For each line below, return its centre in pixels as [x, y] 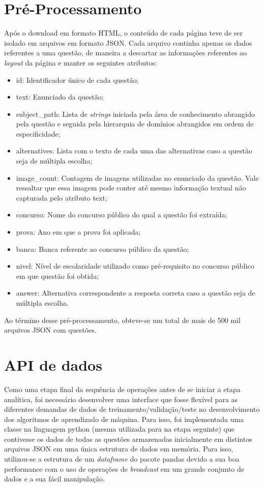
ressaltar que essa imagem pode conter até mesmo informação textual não [131, 188]
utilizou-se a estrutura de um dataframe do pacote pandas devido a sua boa [122, 459]
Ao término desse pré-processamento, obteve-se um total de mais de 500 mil [122, 320]
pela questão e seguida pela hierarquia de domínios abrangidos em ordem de [135, 124]
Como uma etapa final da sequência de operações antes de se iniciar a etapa [122, 389]
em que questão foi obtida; [57, 275]
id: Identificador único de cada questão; [77, 79]
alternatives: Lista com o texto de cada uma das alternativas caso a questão [134, 151]
